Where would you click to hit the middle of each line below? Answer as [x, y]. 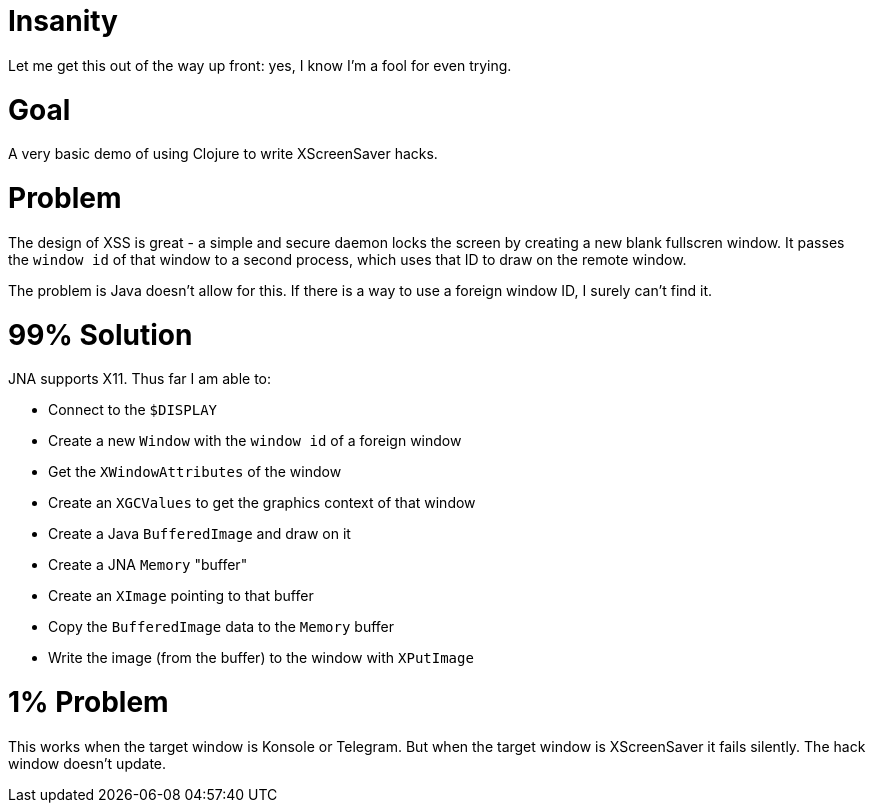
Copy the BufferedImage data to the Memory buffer [221, 627]
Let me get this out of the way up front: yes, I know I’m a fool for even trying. [260, 65]
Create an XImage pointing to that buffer [181, 596]
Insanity [63, 21]
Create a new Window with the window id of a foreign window [255, 441]
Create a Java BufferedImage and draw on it [199, 534]
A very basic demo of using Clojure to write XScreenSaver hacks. [223, 154]
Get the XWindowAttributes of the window [195, 472]
